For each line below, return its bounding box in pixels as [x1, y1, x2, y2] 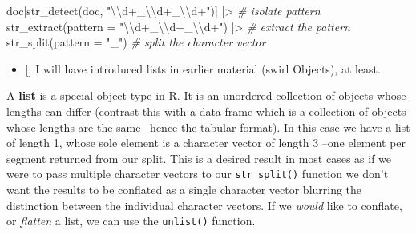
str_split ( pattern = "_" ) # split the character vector [6, 34, 266, 50]
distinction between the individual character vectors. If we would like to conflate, [6, 196, 402, 213]
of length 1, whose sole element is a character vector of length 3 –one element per [6, 134, 406, 151]
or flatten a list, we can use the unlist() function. [6, 212, 256, 229]
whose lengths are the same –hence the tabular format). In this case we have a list [6, 118, 410, 135]
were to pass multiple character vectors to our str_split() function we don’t [6, 165, 389, 182]
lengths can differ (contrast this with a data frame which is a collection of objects [6, 102, 406, 119]
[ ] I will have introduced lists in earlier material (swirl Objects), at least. [25, 60, 381, 77]
